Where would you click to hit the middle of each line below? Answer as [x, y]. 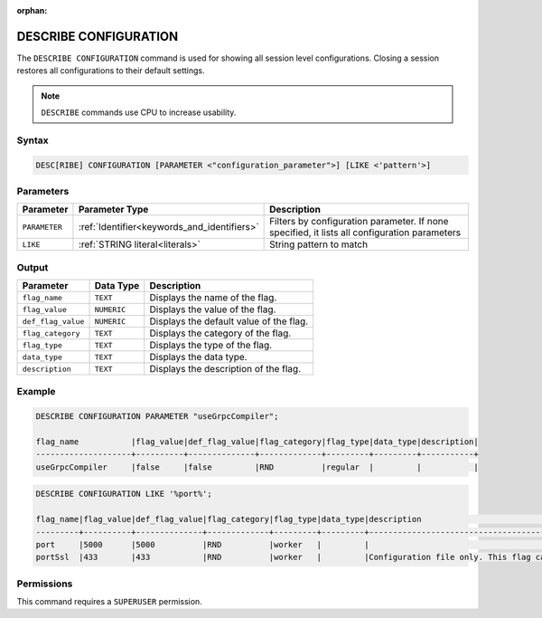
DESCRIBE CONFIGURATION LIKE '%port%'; [124, 494]
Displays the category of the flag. [220, 333]
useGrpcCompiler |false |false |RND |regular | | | [257, 467]
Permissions [45, 584]
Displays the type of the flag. [211, 346]
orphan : [32, 10]
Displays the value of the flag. [213, 309]
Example [36, 392]
